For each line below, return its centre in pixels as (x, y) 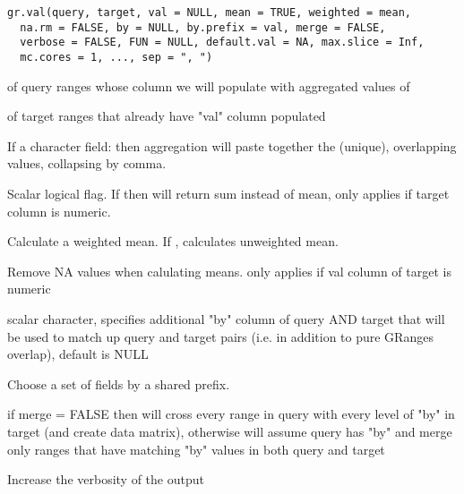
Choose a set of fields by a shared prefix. (119, 383)
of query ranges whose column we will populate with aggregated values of (209, 85)
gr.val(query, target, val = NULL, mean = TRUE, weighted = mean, (210, 13)
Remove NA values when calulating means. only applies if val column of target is (229, 271)
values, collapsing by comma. (87, 163)
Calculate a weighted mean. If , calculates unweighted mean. (173, 241)
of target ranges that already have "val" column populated (167, 116)
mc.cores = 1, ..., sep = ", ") (116, 57)
